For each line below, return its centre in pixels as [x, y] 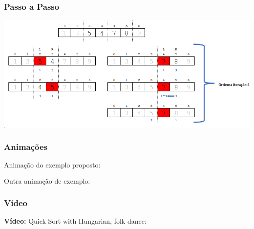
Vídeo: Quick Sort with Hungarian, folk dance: [75, 221]
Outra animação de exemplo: [47, 181]
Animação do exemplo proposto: [52, 164]
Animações [26, 146]
